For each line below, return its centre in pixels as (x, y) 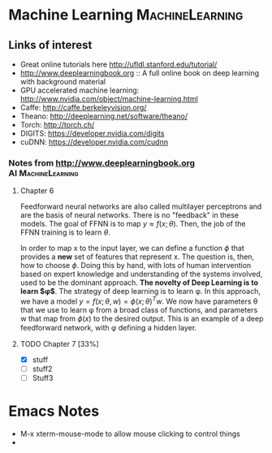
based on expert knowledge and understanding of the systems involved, (141, 274)
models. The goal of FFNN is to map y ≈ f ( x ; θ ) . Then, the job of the (133, 224)
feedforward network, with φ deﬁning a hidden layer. (108, 327)
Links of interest (50, 45)
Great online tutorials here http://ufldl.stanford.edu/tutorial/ (119, 64)
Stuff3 (43, 378)
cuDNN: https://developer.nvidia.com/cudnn (94, 142)
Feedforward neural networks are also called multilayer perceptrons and (141, 207)
